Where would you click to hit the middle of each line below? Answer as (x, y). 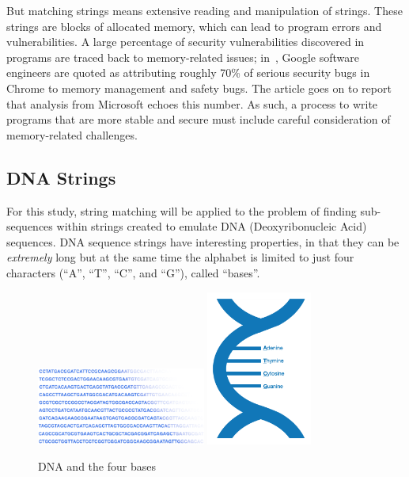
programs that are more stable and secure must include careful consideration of (199, 119)
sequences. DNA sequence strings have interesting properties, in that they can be (203, 241)
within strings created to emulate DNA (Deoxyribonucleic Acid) (212, 226)
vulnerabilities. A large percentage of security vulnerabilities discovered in (186, 42)
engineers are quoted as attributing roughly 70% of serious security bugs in (188, 73)
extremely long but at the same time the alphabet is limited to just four (180, 257)
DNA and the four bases (97, 466)
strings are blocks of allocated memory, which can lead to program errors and (194, 26)
